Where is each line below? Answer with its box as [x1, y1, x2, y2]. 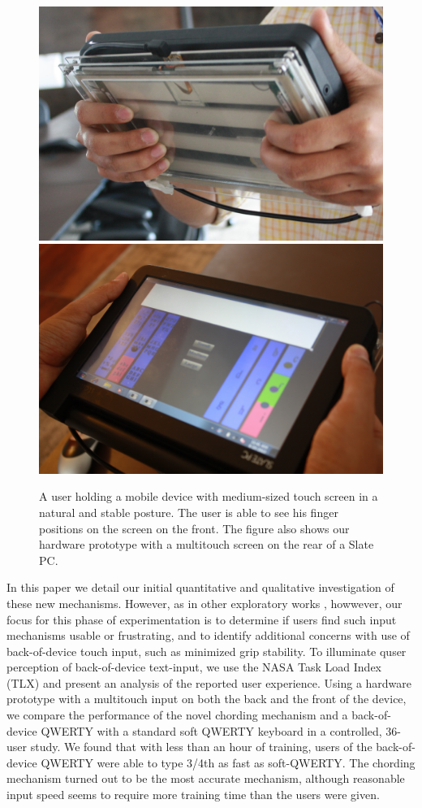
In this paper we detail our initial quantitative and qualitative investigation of [6, 579, 394, 596]
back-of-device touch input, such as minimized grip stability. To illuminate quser [6, 642, 407, 659]
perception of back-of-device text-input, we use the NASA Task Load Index [6, 658, 381, 676]
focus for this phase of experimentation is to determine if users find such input [6, 610, 397, 628]
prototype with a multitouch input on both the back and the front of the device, [6, 690, 407, 707]
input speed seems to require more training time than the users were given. [6, 786, 380, 803]
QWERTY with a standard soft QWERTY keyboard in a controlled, [41, 722, 382, 739]
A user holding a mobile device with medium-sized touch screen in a [39, 488, 378, 505]
